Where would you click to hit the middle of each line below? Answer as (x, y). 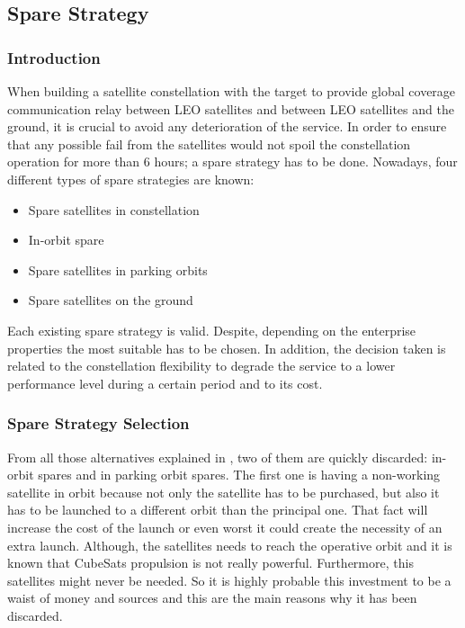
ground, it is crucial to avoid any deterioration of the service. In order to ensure (227, 126)
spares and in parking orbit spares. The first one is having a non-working (239, 475)
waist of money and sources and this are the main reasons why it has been (212, 598)
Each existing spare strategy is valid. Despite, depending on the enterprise (212, 330)
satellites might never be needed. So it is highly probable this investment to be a (229, 580)
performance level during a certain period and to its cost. (165, 383)
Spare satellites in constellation (114, 209)
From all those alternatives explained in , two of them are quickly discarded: (218, 457)
